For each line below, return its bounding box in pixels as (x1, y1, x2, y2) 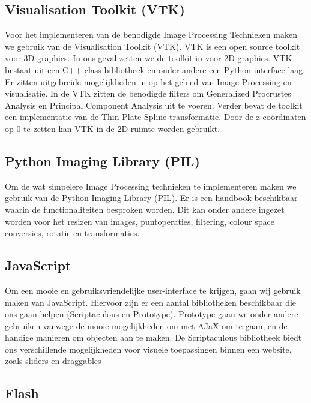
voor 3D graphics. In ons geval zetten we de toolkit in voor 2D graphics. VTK (5, 52, 292, 64)
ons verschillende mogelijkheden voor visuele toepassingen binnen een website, (5, 342, 292, 355)
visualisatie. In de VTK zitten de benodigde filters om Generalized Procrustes (5, 87, 291, 100)
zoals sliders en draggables (5, 354, 101, 367)
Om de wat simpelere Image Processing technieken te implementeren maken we (5, 179, 297, 192)
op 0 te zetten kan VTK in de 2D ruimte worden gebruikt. (5, 122, 220, 134)
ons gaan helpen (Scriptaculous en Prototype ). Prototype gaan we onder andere (5, 308, 298, 320)
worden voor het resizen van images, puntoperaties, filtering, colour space (5, 215, 274, 227)
